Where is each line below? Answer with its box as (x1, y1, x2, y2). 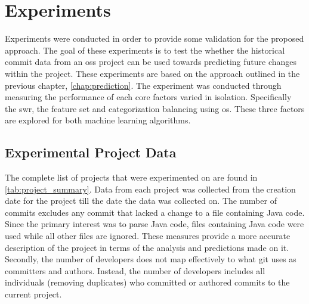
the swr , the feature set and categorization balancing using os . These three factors (5, 102, 305, 114)
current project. (5, 288, 62, 300)
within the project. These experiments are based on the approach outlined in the (5, 67, 300, 79)
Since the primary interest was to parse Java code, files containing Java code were (5, 218, 304, 230)
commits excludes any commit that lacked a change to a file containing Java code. (5, 206, 305, 218)
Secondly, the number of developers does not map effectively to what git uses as (5, 253, 296, 265)
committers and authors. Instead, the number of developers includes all (5, 264, 265, 277)
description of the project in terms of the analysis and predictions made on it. (5, 241, 289, 253)
